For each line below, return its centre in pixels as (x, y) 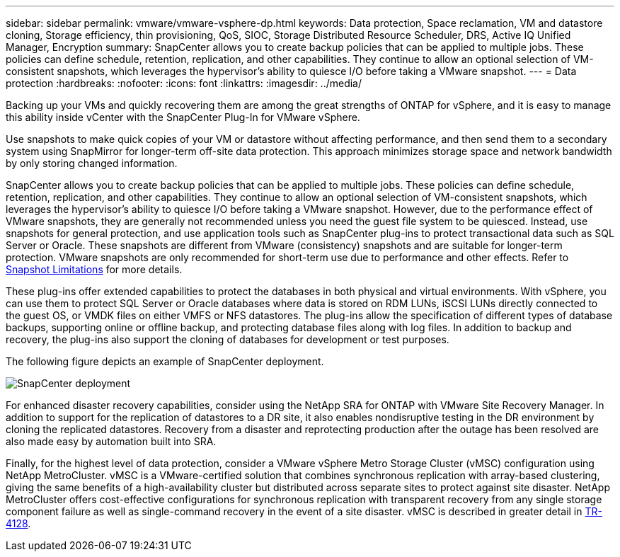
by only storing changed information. (92, 163)
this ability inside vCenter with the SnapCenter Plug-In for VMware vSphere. (183, 117)
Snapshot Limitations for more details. (94, 269)
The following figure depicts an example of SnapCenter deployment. (165, 361)
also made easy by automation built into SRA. (111, 441)
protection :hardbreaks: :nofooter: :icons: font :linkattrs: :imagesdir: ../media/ (184, 83)
